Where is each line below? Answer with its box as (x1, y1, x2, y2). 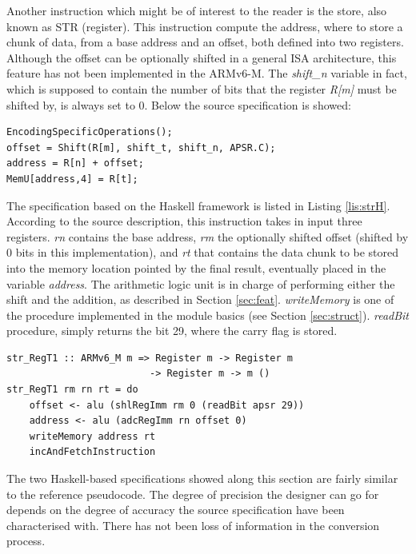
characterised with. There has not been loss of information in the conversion (6, 516, 380, 533)
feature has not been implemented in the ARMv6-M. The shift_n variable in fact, (6, 65, 407, 82)
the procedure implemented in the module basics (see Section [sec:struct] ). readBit (6, 306, 410, 323)
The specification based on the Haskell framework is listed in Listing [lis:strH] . (6, 197, 390, 213)
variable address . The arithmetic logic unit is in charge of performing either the (6, 275, 395, 292)
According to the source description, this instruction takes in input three (6, 213, 362, 229)
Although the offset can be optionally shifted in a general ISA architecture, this (6, 49, 397, 66)
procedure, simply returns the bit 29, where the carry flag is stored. (6, 322, 338, 339)
